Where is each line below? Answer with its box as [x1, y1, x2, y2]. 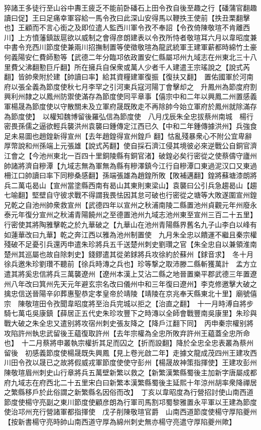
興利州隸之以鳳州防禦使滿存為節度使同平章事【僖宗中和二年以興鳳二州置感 [4, 91, 250, 102]
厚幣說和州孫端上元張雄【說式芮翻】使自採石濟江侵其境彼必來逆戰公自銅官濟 [4, 140, 257, 151]
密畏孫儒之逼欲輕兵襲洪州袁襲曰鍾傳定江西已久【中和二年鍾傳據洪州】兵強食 [4, 121, 257, 131]
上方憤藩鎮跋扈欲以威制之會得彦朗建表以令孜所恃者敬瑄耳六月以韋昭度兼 [18, 32, 257, 42]
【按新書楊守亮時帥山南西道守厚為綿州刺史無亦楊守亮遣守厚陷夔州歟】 [4, 416, 236, 426]
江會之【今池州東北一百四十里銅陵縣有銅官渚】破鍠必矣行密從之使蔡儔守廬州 [4, 150, 257, 160]
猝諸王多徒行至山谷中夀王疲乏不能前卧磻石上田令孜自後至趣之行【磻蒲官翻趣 [4, 3, 257, 13]
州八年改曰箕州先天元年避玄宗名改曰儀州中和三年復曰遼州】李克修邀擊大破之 [4, 278, 257, 289]
